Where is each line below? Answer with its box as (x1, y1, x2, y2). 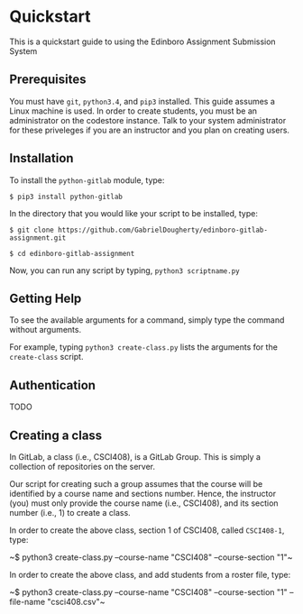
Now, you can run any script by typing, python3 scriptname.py (9, 264, 241, 276)
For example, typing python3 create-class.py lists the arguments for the (9, 342, 278, 353)
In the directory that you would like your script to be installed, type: (9, 207, 259, 218)
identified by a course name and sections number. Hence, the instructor (9, 489, 277, 499)
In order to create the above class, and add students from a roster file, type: (9, 570, 291, 580)
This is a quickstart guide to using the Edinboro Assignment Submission (9, 36, 277, 47)
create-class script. (9, 352, 84, 362)
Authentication (9, 377, 96, 393)
